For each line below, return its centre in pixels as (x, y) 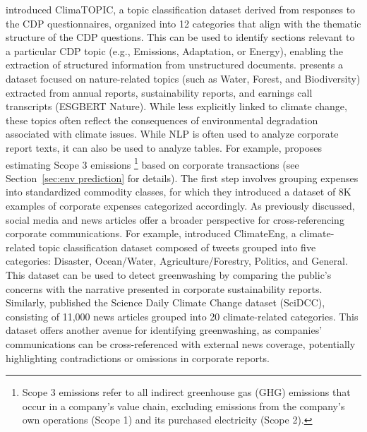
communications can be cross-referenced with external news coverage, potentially (181, 343)
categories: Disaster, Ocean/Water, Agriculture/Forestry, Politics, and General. (177, 261)
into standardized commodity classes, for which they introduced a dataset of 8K (179, 192)
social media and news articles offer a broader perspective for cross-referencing (175, 219)
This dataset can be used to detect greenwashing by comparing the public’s (169, 274)
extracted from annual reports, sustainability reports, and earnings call (159, 92)
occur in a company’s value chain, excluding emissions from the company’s (183, 406)
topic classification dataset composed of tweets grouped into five (177, 247)
